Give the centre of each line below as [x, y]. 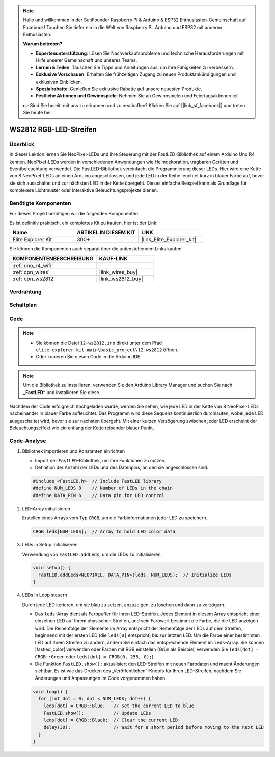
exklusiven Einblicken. [59, 82]
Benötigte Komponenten [40, 203]
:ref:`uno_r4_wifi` [33, 265]
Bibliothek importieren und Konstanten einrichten [73, 451]
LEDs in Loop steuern [45, 595]
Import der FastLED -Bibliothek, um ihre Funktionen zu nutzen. [100, 460]
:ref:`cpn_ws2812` [34, 279]
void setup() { [52, 568]
